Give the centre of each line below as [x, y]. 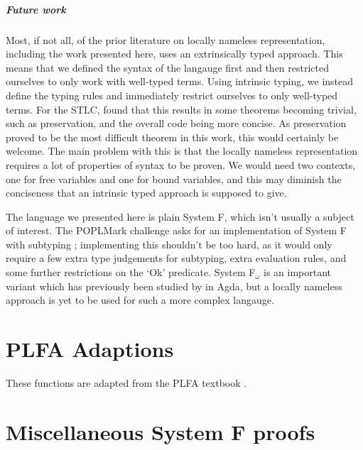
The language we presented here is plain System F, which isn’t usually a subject [180, 216]
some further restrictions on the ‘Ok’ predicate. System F [131, 272]
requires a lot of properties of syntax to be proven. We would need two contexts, [181, 164]
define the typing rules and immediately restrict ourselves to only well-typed [172, 95]
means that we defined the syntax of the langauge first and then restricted [168, 67]
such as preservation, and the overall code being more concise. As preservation [176, 123]
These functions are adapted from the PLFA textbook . [126, 382]
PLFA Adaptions [90, 349]
